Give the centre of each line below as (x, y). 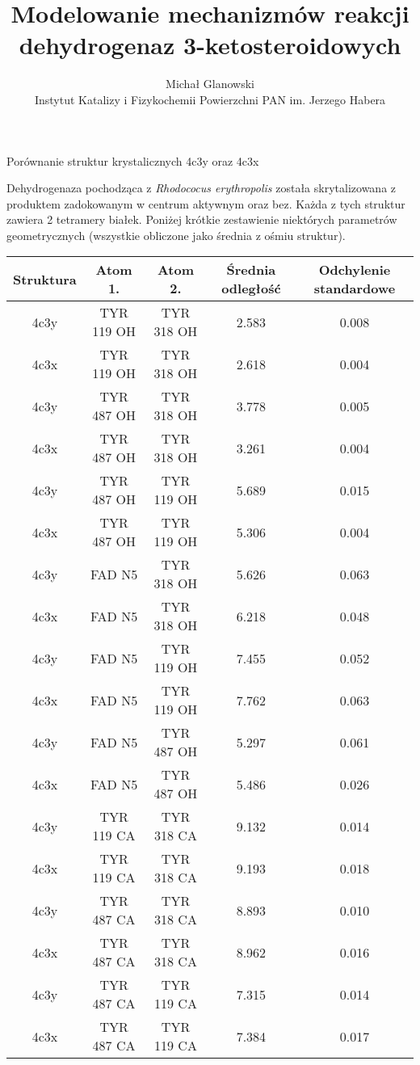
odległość (251, 288)
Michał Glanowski (210, 84)
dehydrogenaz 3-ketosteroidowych (210, 45)
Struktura (45, 279)
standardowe (355, 288)
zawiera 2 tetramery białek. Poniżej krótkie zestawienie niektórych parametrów (202, 219)
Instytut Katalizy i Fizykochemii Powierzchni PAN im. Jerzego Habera (210, 99)
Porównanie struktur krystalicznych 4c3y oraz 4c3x (133, 160)
